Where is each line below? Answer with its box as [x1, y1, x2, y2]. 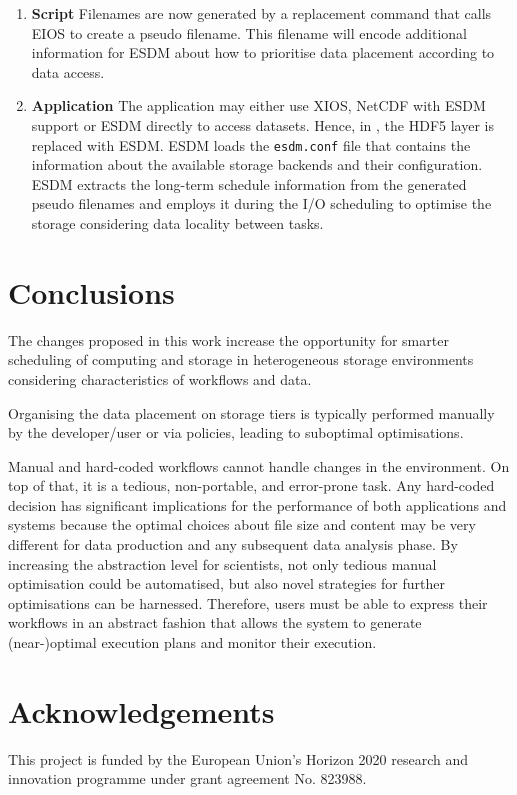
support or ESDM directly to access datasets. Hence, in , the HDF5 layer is [31, 114, 494, 135]
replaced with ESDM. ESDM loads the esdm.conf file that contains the [31, 134, 471, 155]
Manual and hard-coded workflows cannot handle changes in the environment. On [8, 455, 510, 476]
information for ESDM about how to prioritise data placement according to [31, 42, 495, 63]
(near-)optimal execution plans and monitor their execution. [8, 632, 377, 653]
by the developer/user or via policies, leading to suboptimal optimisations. [8, 422, 464, 443]
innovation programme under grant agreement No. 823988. [8, 768, 367, 789]
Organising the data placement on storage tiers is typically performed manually [8, 402, 495, 423]
